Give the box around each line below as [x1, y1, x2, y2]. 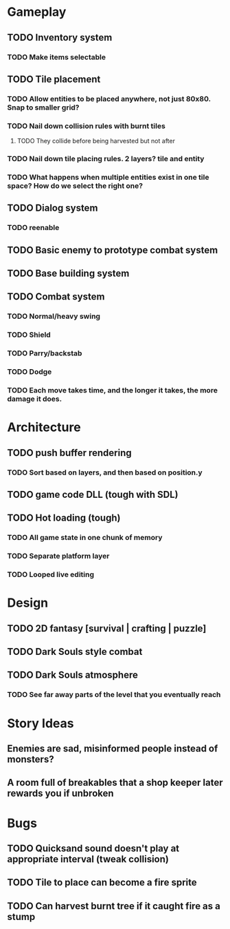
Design [7, 595, 49, 611]
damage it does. [7, 394, 62, 404]
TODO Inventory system [7, 32, 113, 43]
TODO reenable [7, 223, 60, 233]
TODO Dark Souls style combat [7, 646, 143, 658]
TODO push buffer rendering [7, 447, 132, 459]
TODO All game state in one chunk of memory [7, 533, 163, 543]
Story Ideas [7, 716, 74, 731]
